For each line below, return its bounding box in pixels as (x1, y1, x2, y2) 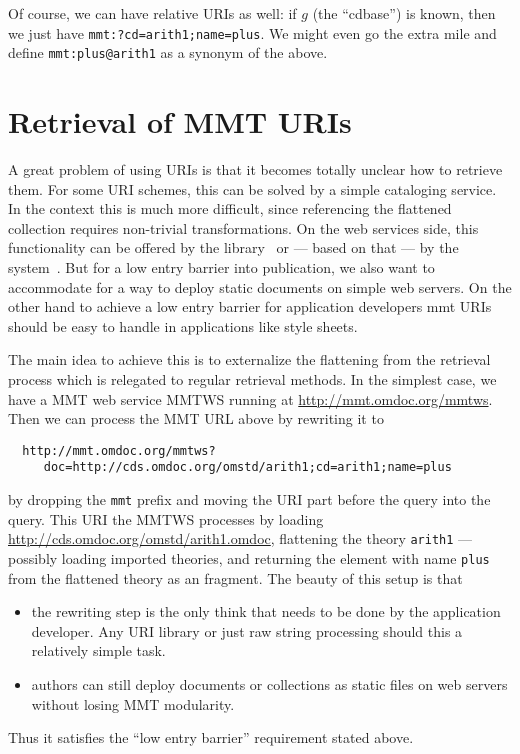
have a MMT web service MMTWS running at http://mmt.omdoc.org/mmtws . (8, 388, 493, 409)
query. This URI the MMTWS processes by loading (8, 508, 324, 529)
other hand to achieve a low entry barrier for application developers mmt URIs (8, 296, 492, 317)
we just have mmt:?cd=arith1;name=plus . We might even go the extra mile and (8, 22, 497, 43)
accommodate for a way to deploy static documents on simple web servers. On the (8, 276, 512, 297)
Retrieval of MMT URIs (8, 101, 352, 142)
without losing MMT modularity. (31, 693, 235, 714)
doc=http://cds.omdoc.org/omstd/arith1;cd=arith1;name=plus (43, 460, 452, 475)
